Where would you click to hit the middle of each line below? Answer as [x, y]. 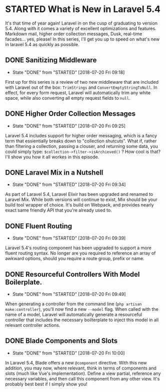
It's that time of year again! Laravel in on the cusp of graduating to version [81, 23]
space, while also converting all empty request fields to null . [68, 98]
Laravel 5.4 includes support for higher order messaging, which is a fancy [81, 135]
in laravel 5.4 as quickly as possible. [42, 44]
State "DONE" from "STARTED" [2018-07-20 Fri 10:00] [68, 353]
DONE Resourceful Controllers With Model [72, 274]
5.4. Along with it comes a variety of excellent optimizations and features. [81, 28]
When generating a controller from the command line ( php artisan [73, 304]
